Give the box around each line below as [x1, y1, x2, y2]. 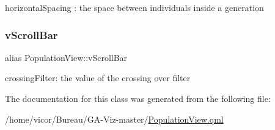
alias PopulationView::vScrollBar [5, 51, 128, 63]
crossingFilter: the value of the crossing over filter [5, 71, 191, 84]
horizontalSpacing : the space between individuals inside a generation [5, 1, 264, 13]
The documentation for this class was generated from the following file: [5, 92, 271, 104]
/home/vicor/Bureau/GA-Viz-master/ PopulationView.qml [5, 112, 224, 125]
